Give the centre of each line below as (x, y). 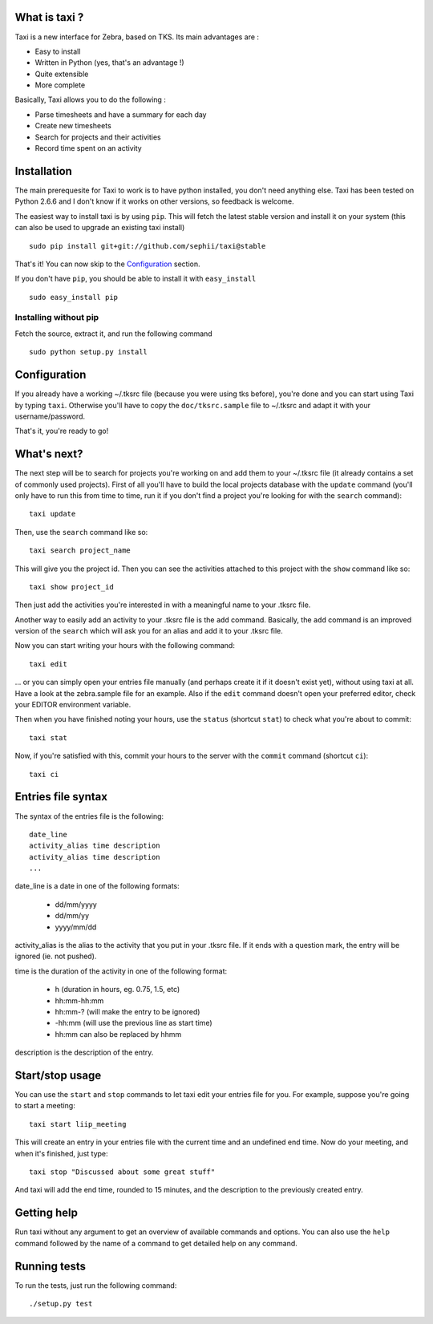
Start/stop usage (58, 1075)
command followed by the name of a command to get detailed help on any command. (156, 1243)
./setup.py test (61, 1304)
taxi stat (48, 737)
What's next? (49, 454)
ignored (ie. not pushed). (56, 956)
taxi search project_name (80, 551)
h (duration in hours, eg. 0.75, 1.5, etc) (117, 990)
